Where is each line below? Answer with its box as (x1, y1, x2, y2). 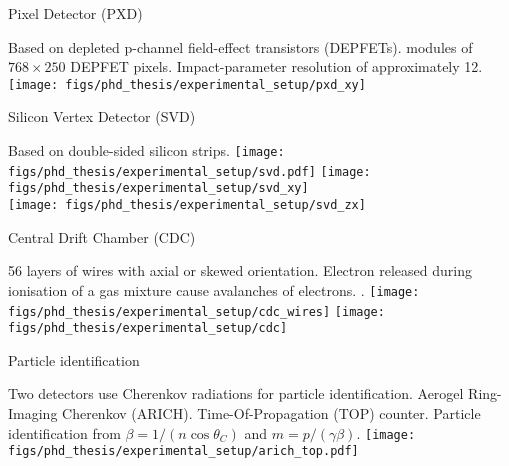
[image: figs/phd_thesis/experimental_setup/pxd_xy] (8, 77, 366, 92)
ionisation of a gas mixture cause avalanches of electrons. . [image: (8, 279, 420, 300)
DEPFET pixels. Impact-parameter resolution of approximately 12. (70, 56, 483, 77)
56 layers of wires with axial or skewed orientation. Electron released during (8, 260, 472, 281)
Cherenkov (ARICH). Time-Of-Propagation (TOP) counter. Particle (62, 403, 481, 423)
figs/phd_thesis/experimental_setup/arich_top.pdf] (8, 444, 359, 459)
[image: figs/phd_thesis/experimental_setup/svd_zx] (8, 198, 366, 212)
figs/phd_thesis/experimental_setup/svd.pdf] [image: (8, 164, 371, 179)
